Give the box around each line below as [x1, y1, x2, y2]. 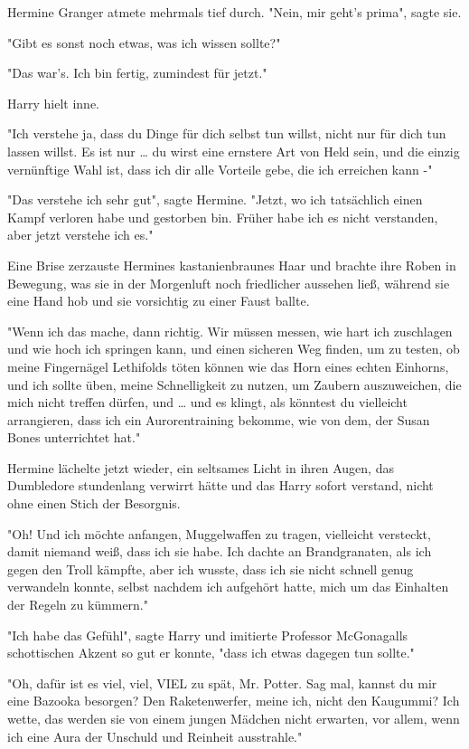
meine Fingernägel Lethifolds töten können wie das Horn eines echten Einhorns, [7, 356, 449, 375]
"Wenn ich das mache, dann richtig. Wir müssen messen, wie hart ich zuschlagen [7, 321, 453, 340]
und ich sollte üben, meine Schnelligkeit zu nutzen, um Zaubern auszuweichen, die [7, 374, 462, 393]
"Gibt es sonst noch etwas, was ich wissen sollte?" [7, 33, 281, 52]
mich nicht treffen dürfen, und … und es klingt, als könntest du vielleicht [7, 393, 408, 412]
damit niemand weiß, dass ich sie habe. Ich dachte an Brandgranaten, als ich [7, 542, 432, 561]
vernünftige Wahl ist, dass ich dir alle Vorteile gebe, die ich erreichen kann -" [7, 159, 433, 178]
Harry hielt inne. [7, 93, 99, 112]
